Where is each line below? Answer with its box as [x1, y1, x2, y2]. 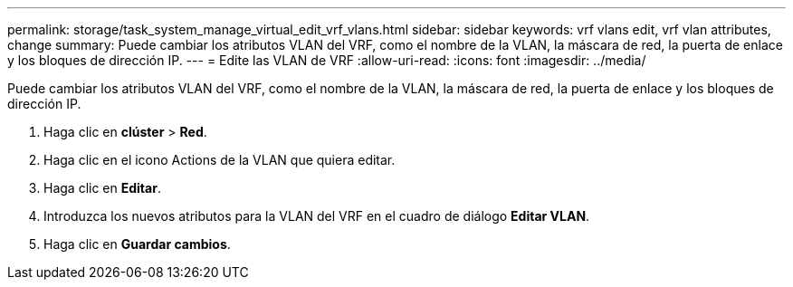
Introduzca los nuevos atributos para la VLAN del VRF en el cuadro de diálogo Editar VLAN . [43, 208, 590, 224]
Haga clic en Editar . [43, 180, 161, 196]
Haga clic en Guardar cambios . [43, 236, 231, 252]
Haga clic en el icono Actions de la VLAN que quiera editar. [43, 152, 396, 167]
